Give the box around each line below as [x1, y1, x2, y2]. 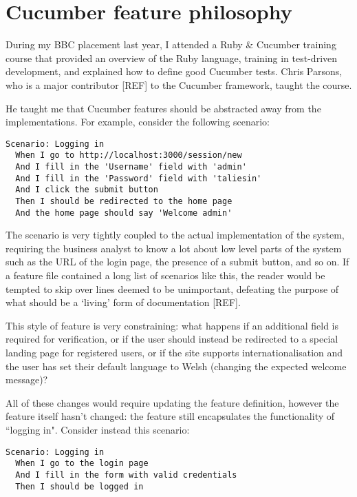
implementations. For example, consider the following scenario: [6, 114, 270, 129]
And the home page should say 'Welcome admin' [15, 207, 232, 218]
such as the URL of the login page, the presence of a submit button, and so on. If [6, 254, 349, 269]
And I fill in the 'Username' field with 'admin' [15, 162, 247, 172]
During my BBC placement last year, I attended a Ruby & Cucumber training [6, 37, 336, 52]
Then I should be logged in [15, 481, 144, 491]
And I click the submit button [15, 185, 158, 195]
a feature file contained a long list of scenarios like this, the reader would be [6, 268, 325, 283]
